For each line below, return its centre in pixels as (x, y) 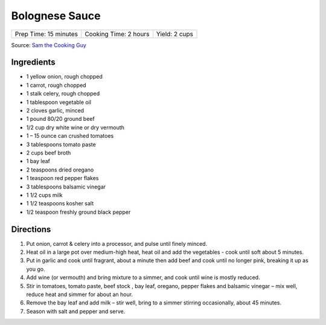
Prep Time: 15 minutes (46, 34)
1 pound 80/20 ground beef (60, 119)
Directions (31, 229)
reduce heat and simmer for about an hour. (79, 294)
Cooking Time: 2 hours (117, 34)
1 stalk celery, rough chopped (63, 94)
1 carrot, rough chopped (56, 85)
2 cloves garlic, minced (55, 111)
